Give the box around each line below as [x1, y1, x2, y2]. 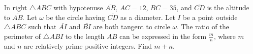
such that [28, 21, 57, 32]
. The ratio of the [177, 21, 229, 32]
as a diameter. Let [120, 12, 175, 22]
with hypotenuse [53, 2, 103, 12]
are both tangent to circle [93, 21, 170, 32]
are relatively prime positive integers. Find [24, 40, 152, 51]
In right [4, 2, 27, 12]
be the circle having [46, 12, 105, 22]
